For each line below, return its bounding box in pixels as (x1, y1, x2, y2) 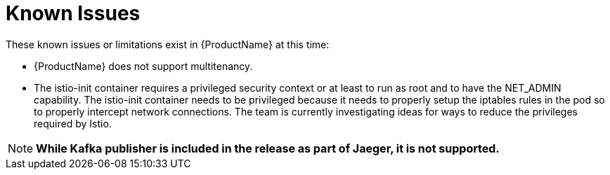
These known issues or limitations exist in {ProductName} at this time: (6, 38, 330, 50)
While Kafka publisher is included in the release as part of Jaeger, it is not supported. (36, 141, 500, 155)
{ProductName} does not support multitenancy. (34, 59, 253, 72)
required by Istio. (34, 117, 112, 129)
